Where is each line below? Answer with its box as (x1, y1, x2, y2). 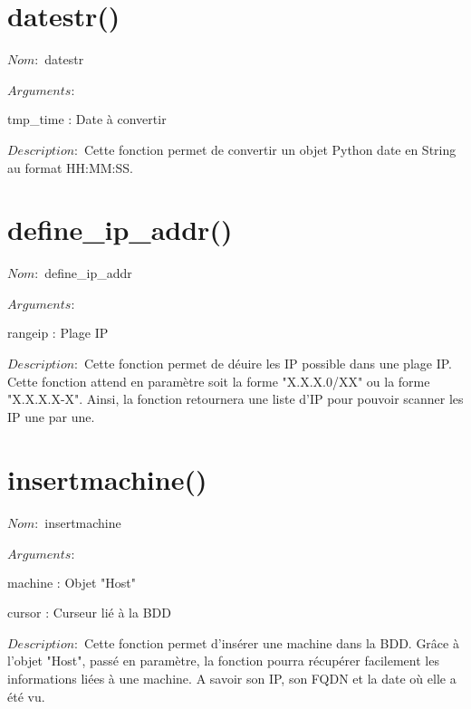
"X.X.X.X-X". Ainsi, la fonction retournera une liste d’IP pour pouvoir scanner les (7, 389, 464, 408)
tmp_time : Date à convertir (7, 110, 167, 129)
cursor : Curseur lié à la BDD (7, 603, 171, 622)
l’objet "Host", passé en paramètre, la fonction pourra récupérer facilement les (7, 651, 439, 670)
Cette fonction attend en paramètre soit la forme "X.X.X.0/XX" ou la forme (7, 371, 430, 390)
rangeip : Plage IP (7, 323, 109, 342)
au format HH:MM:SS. (7, 158, 133, 177)
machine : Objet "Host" (7, 572, 136, 591)
